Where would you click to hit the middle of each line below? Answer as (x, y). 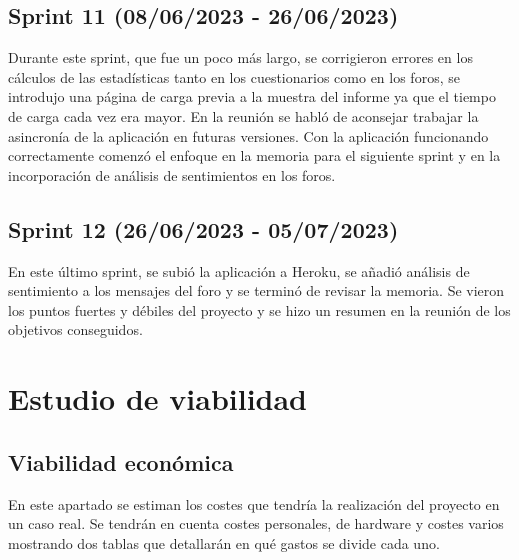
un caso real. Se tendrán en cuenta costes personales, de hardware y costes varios (256, 523)
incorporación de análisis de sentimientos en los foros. (172, 174)
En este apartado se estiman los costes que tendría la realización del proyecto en (254, 503)
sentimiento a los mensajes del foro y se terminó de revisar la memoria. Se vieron (256, 290)
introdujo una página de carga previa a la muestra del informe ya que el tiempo (252, 96)
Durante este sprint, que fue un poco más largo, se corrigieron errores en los (240, 57)
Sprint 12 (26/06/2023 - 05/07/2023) (203, 228)
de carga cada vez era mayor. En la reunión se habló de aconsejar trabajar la (243, 115)
